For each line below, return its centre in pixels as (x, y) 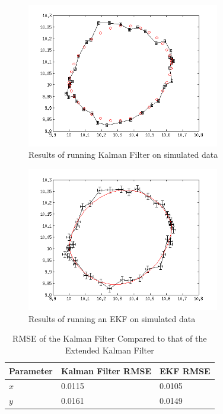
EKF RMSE (185, 370)
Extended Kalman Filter (109, 350)
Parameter (31, 370)
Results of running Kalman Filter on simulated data (123, 155)
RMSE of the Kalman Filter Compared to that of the (110, 338)
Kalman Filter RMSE (106, 370)
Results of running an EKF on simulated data (112, 318)
